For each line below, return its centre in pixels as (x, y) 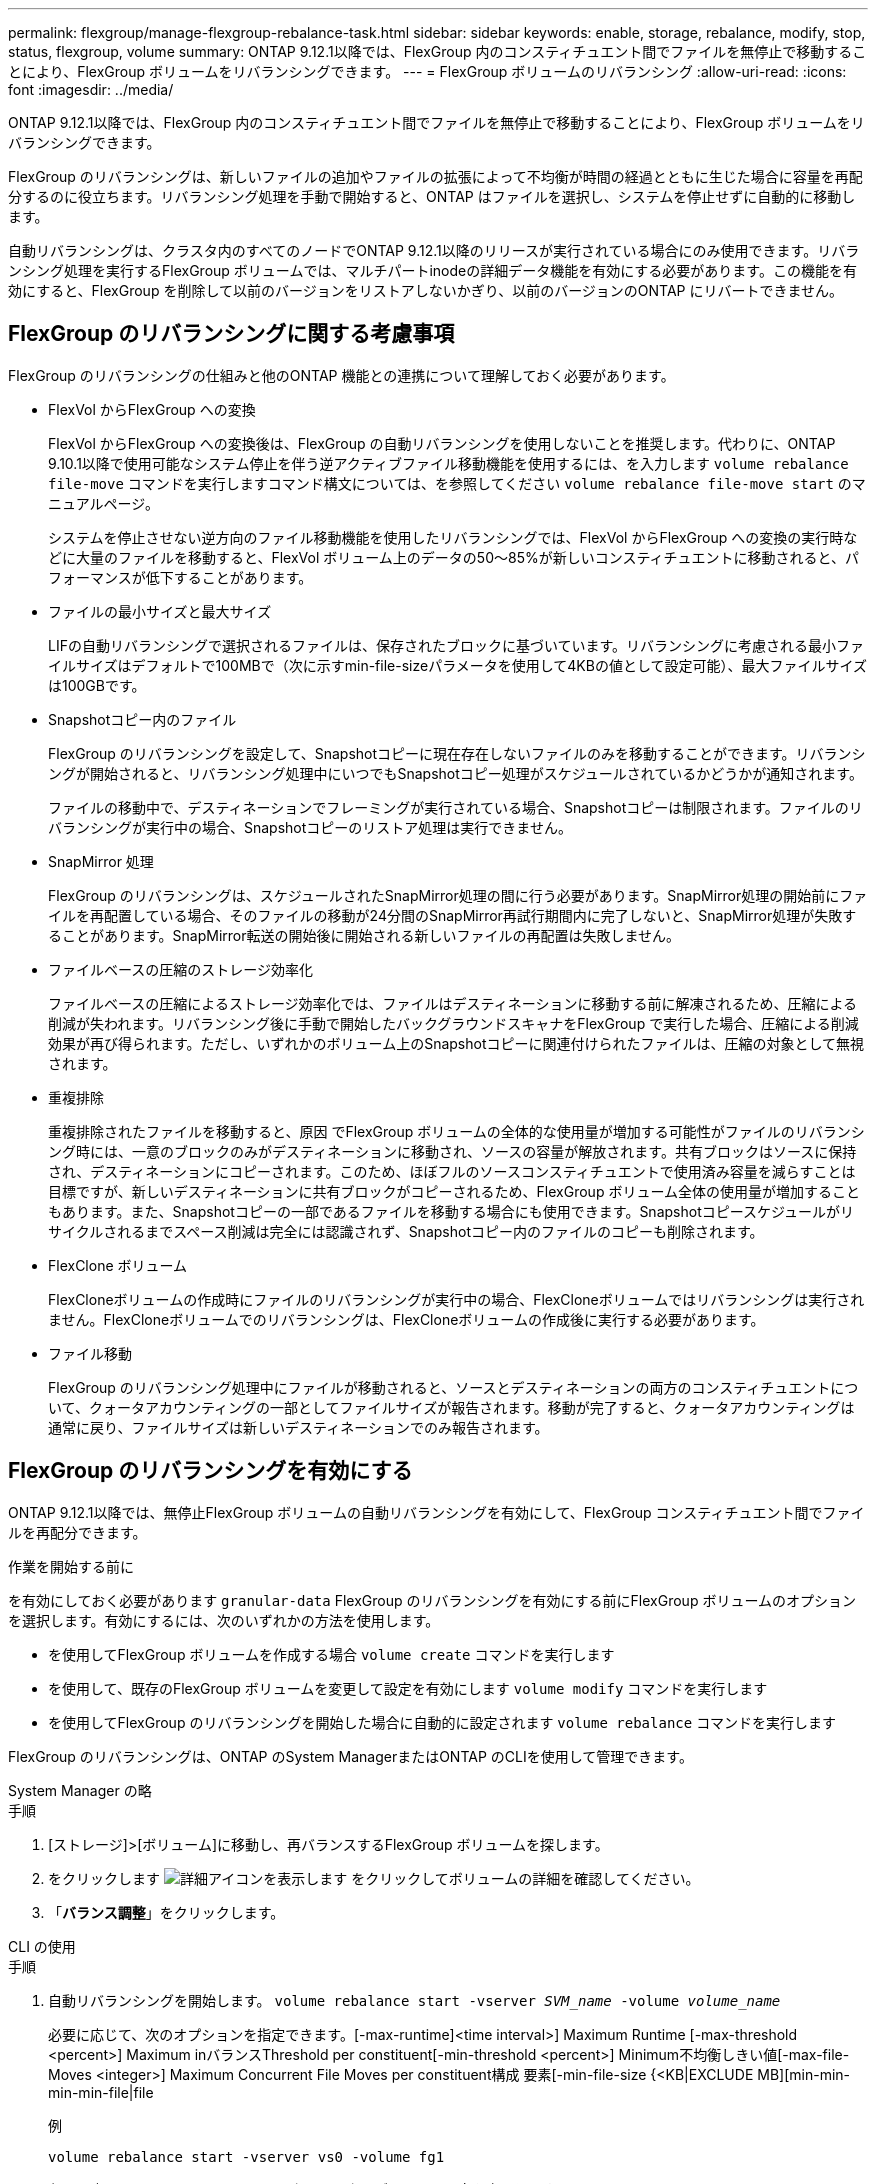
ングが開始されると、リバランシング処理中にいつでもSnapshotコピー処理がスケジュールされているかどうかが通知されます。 (455, 773)
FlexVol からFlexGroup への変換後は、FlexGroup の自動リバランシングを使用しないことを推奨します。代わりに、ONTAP (442, 443)
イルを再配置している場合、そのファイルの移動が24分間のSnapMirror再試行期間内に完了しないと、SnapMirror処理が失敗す (452, 915)
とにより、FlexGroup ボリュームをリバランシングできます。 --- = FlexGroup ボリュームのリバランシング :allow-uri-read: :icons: (427, 71)
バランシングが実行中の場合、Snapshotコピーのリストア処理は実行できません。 (310, 827)
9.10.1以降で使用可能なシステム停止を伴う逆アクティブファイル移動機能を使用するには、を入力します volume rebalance (448, 463)
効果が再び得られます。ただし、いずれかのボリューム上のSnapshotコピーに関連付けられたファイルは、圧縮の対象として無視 (456, 1043)
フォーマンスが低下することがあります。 (180, 577)
